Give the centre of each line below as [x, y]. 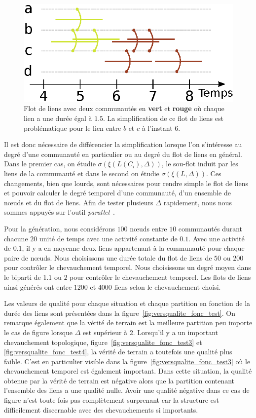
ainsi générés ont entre [38, 286]
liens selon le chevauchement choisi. [167, 286]
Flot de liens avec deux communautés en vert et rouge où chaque [124, 108]
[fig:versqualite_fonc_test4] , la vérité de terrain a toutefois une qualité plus [118, 352]
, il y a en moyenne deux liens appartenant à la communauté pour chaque [133, 248]
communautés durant [210, 228]
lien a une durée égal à [58, 118]
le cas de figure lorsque [38, 332]
